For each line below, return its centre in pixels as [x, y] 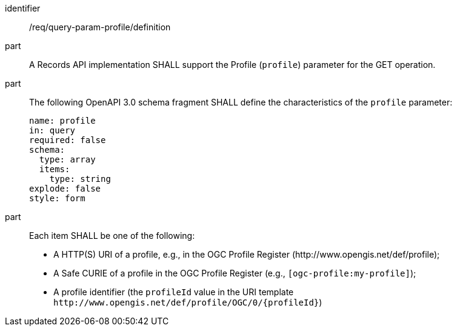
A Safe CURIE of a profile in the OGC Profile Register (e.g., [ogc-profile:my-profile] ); [235, 273]
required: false [68, 140]
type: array [67, 159]
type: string [80, 179]
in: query [52, 130]
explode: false [65, 189]
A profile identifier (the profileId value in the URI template [174, 292]
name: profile [62, 121]
